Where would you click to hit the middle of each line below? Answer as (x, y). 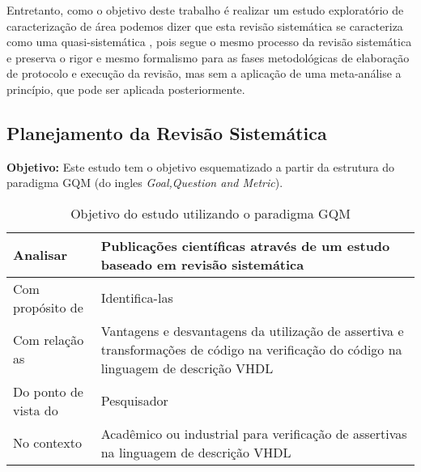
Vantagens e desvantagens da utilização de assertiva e (252, 330)
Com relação (49, 340)
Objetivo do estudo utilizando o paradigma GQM (210, 213)
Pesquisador (134, 401)
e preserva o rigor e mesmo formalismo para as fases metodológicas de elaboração (208, 57)
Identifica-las (137, 298)
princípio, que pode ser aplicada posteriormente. (126, 89)
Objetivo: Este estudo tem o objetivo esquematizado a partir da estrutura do (201, 166)
